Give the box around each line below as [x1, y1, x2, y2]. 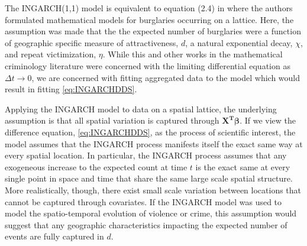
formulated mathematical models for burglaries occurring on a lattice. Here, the [5, 13, 294, 25]
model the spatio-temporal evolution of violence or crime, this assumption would [5, 207, 297, 219]
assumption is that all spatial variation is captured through [5, 114, 219, 127]
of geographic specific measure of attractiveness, [5, 36, 179, 48]
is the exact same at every [195, 160, 290, 173]
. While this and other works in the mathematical [102, 48, 283, 60]
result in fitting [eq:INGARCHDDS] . [5, 83, 137, 95]
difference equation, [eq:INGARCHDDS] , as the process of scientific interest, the [5, 125, 296, 138]
